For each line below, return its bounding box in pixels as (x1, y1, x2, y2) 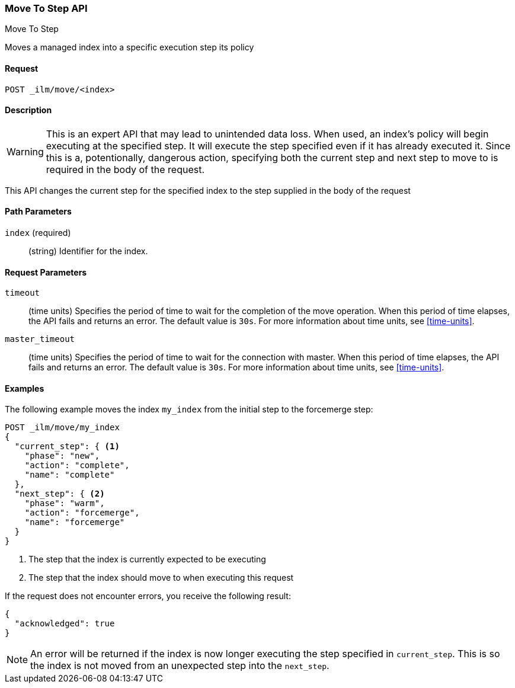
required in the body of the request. (46, 163, 205, 175)
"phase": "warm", (24, 498, 105, 508)
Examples (5, 383, 44, 393)
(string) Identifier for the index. (28, 246, 148, 257)
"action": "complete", (24, 460, 130, 471)
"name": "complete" (24, 470, 115, 480)
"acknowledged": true (14, 619, 115, 629)
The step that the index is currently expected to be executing (28, 554, 266, 565)
